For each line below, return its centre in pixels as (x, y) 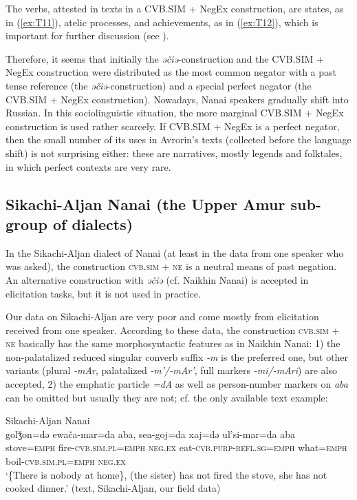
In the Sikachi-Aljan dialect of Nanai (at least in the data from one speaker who (175, 252)
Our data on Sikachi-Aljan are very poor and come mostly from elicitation (162, 316)
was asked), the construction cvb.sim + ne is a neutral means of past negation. (171, 266)
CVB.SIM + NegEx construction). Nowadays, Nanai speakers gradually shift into (177, 99)
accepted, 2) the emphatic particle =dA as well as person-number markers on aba (177, 384)
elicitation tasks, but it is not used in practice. (103, 293)
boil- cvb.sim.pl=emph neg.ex (66, 461)
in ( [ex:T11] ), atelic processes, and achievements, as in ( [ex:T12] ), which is (162, 22)
